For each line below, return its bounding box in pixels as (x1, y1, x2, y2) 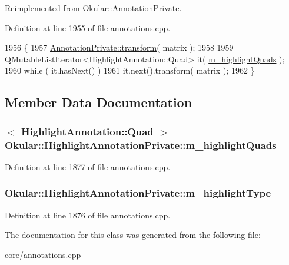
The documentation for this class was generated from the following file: (5, 228, 261, 241)
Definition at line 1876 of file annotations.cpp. (5, 208, 171, 221)
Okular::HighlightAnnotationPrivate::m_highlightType (5, 185, 271, 200)
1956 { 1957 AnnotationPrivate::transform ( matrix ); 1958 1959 (5, 41, 234, 54)
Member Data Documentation (5, 93, 192, 111)
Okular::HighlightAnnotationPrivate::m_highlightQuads (5, 137, 277, 152)
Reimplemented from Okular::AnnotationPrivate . (5, 2, 182, 14)
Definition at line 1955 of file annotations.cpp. (5, 21, 171, 34)
